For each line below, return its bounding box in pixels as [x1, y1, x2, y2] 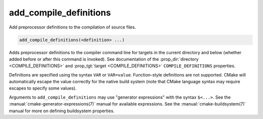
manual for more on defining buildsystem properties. [9, 108, 114, 114]
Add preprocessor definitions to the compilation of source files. [9, 24, 136, 30]
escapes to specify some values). [9, 85, 77, 91]
